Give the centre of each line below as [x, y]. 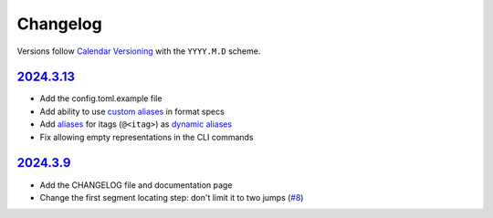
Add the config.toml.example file [101, 99]
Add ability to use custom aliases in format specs [132, 111]
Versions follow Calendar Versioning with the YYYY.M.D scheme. [139, 51]
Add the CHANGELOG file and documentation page [136, 185]
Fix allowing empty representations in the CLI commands [147, 137]
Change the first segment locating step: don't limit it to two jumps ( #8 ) [172, 197]
